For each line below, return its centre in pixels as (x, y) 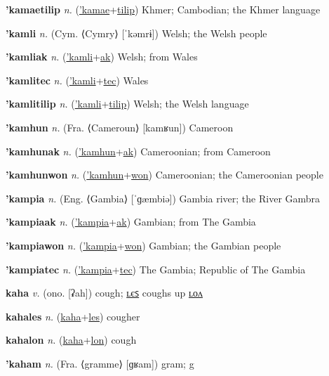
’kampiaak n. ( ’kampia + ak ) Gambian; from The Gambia (131, 222)
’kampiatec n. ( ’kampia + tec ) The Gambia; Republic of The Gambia (156, 269)
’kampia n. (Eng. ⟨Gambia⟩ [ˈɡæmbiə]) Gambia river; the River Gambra (163, 198)
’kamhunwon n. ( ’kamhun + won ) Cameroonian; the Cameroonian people (164, 175)
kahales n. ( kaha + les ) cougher (73, 316)
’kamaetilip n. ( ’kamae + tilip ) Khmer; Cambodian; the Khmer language (163, 9)
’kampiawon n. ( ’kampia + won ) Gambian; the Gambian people (143, 245)
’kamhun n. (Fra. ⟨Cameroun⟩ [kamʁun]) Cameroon (120, 127)
